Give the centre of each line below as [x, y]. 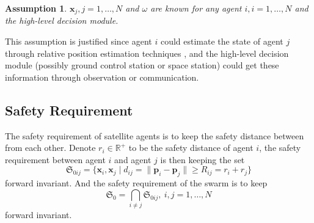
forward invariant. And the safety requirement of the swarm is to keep [136, 183]
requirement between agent [55, 159]
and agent [133, 159]
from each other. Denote [50, 148]
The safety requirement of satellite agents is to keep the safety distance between [155, 135]
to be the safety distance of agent [191, 148]
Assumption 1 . [36, 8]
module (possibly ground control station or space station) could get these [142, 65]
